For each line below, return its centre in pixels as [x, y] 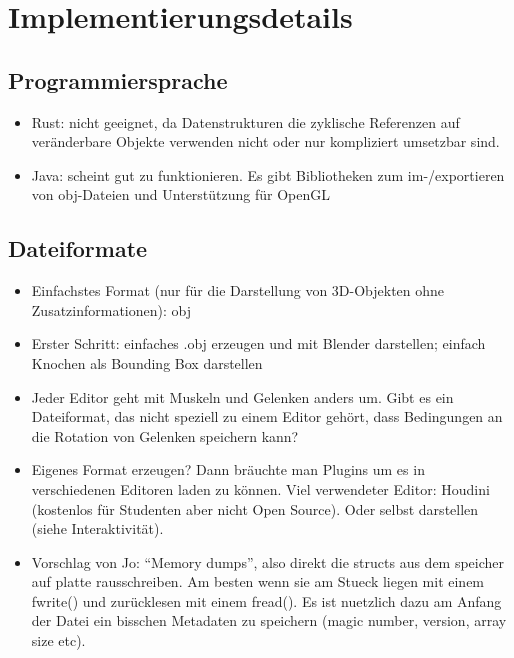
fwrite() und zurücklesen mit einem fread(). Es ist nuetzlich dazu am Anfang [266, 600]
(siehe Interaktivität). [97, 528]
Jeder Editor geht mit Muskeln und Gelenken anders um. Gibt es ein [242, 396]
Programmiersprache [118, 79]
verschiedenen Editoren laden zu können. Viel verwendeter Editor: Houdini [260, 488]
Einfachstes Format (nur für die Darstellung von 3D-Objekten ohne [238, 290]
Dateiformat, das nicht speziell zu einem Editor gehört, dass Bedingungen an [267, 416]
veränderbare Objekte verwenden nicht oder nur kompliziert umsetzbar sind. [265, 141]
